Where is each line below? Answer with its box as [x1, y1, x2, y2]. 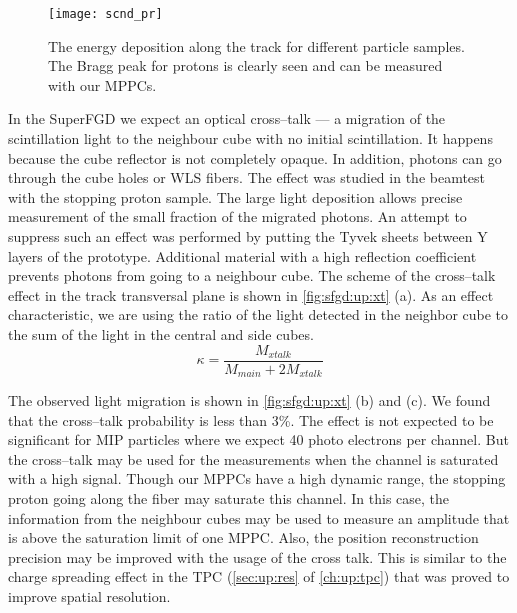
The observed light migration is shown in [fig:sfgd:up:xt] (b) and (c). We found [8, 390, 491, 411]
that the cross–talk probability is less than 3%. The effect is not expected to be [8, 409, 494, 430]
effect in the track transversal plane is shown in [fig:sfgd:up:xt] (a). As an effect [8, 284, 494, 305]
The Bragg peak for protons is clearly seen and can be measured [48, 55, 443, 76]
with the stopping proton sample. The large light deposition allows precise [8, 186, 463, 207]
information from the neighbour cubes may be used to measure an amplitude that [8, 507, 510, 528]
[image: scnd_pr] [48, 7, 163, 21]
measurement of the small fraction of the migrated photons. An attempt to [8, 206, 467, 227]
